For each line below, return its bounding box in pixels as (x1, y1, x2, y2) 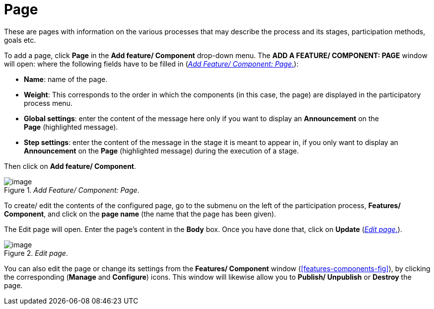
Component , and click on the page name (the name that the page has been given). (4, 209, 276, 218)
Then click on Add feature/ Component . (4, 161, 137, 170)
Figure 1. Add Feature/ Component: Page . (4, 185, 140, 194)
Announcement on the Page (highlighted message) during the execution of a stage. (24, 146, 299, 155)
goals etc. (4, 35, 36, 44)
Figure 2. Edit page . (4, 248, 68, 257)
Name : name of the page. (24, 75, 108, 83)
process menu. (24, 98, 72, 107)
